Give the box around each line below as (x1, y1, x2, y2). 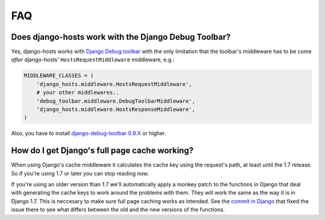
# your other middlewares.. (36, 89, 120, 96)
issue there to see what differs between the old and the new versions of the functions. (11, 206, 225, 213)
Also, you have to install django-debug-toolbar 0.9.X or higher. (11, 130, 167, 137)
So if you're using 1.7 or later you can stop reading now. (11, 170, 149, 177)
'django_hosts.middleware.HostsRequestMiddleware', (36, 81, 193, 87)
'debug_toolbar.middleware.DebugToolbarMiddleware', (36, 97, 196, 105)
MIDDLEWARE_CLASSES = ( (23, 72, 94, 79)
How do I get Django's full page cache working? (11, 145, 194, 156)
